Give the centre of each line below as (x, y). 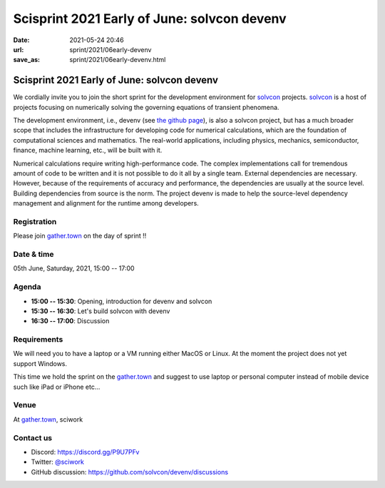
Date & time (34, 255)
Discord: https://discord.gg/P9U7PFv (85, 452)
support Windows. (40, 363)
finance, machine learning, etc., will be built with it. (88, 151)
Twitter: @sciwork (58, 462)
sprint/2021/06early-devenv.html (118, 60)
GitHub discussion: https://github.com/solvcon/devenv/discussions (129, 472)
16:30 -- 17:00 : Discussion (70, 321)
